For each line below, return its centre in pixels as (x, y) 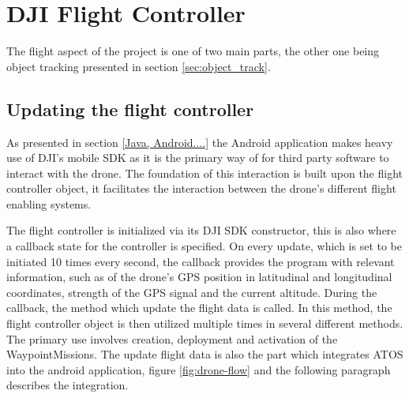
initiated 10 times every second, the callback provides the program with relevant (201, 261)
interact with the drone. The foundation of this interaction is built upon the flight (205, 173)
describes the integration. (68, 385)
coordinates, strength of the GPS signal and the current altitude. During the (192, 292)
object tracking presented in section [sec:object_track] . (139, 66)
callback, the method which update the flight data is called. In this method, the (199, 308)
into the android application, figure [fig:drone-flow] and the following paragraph (199, 369)
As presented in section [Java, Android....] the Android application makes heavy (200, 142)
